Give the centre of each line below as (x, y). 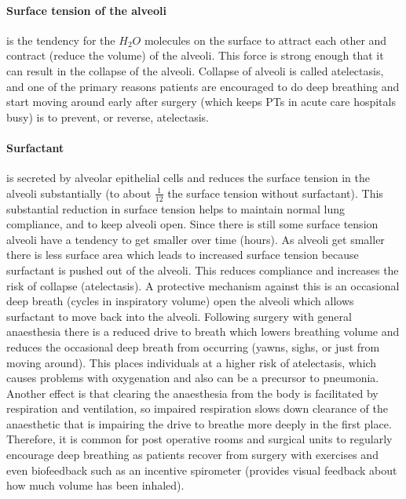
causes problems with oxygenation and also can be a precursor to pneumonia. (193, 378)
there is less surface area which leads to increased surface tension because (183, 255)
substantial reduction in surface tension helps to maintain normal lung (176, 208)
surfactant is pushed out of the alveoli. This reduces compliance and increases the (203, 270)
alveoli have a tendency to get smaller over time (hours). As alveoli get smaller (196, 239)
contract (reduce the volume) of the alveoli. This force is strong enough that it (195, 55)
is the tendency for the (61, 40)
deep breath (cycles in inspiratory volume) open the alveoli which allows (180, 301)
